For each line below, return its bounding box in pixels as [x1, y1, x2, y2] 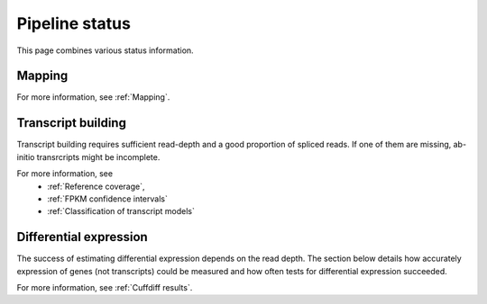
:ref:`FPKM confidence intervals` [47, 193, 169, 204]
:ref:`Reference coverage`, [47, 181, 145, 192]
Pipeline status [16, 13, 131, 33]
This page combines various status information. [16, 45, 194, 56]
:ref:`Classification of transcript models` [47, 206, 196, 217]
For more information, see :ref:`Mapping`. [16, 92, 170, 103]
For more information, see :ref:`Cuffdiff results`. [16, 282, 193, 292]
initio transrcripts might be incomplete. [16, 151, 161, 162]
